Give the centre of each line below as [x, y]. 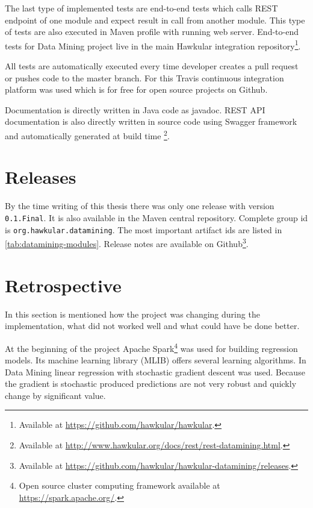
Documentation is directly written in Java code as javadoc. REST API [135, 109]
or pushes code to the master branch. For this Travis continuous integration [144, 77]
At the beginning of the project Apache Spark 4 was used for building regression [151, 347]
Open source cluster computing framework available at [119, 485]
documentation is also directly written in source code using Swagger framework [151, 121]
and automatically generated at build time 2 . [87, 135]
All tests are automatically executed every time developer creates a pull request [152, 66]
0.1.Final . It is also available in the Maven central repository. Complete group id [156, 217]
